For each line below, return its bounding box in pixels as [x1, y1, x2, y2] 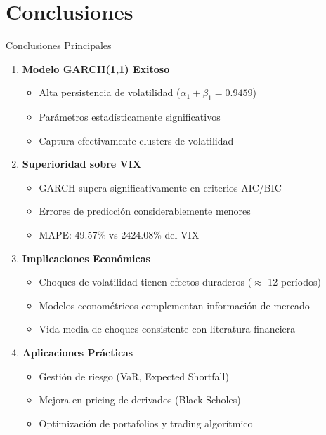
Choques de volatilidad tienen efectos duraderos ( [39, 274, 252, 289]
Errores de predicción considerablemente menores [39, 203, 251, 218]
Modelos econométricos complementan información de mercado [39, 297, 310, 312]
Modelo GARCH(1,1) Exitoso [22, 61, 170, 76]
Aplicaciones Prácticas [22, 345, 133, 360]
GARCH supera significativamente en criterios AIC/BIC [39, 180, 282, 194]
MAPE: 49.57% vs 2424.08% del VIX [39, 227, 200, 242]
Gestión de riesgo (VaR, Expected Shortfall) [39, 368, 229, 383]
